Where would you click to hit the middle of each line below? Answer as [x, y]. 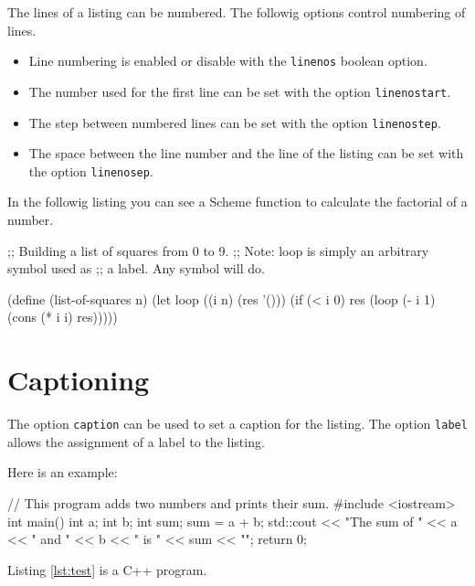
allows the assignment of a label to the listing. [136, 441]
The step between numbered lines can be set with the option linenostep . [235, 122]
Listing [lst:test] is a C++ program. [107, 569]
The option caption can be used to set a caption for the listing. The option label [237, 424]
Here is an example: [63, 472]
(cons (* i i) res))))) [63, 317]
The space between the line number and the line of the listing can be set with [246, 153]
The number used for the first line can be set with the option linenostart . [240, 91]
